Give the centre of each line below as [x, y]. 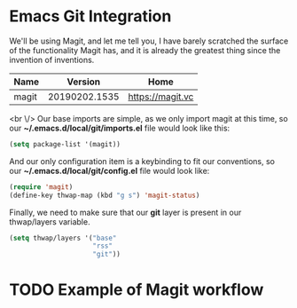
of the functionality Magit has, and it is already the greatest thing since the [145, 50]
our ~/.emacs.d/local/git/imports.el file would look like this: [120, 128]
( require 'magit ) [41, 187]
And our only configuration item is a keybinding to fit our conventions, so [142, 161]
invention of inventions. [52, 59]
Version [83, 82]
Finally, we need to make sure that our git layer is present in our [125, 212]
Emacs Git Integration [90, 16]
